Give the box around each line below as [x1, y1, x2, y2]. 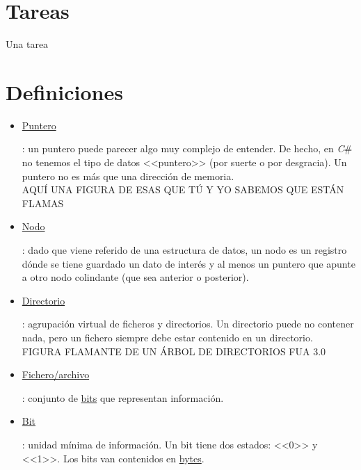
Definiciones [6, 77, 123, 106]
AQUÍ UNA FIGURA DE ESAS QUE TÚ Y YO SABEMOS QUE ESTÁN [22, 182, 344, 197]
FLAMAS [22, 195, 64, 210]
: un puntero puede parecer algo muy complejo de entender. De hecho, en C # [22, 141, 353, 156]
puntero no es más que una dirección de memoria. [22, 168, 234, 183]
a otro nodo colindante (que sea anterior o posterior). [22, 270, 249, 284]
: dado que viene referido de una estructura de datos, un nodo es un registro [22, 243, 347, 257]
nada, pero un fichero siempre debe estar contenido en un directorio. [22, 330, 313, 344]
